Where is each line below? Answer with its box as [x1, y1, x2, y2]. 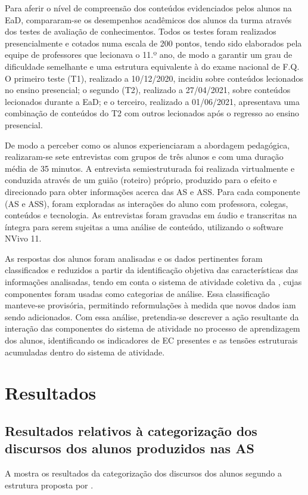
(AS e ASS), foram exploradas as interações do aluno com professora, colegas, [5, 197, 288, 209]
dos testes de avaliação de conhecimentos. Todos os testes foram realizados [5, 25, 276, 38]
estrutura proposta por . [5, 478, 94, 491]
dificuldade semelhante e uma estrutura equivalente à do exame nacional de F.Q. [5, 60, 300, 72]
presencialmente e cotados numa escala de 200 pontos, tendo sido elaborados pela [5, 36, 302, 49]
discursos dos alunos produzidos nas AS [5, 439, 254, 457]
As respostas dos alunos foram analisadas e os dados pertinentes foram [5, 252, 263, 264]
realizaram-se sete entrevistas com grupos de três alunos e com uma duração [5, 150, 284, 163]
